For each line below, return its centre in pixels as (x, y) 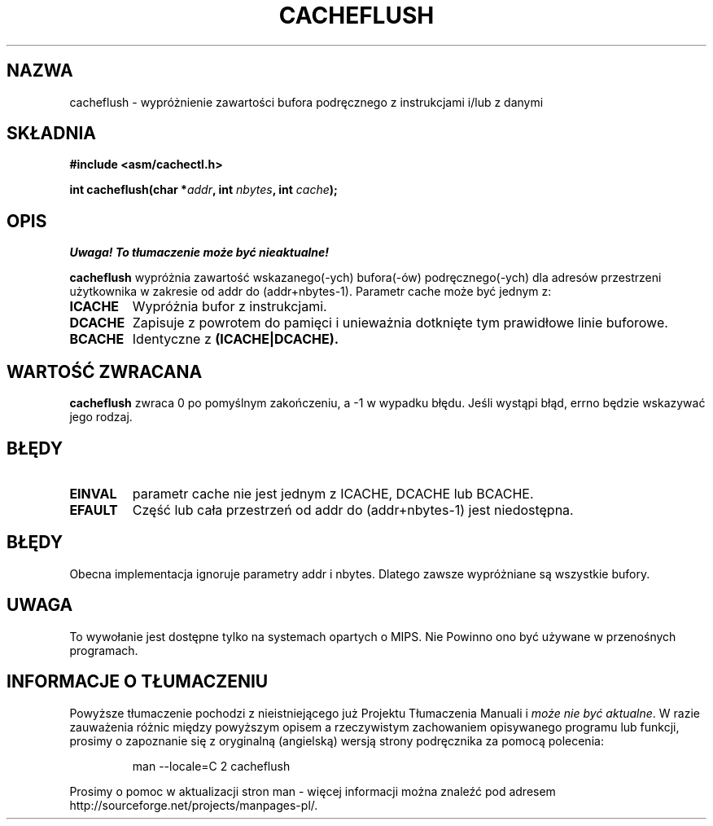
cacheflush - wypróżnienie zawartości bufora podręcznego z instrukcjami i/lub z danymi (306, 102)
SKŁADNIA (51, 134)
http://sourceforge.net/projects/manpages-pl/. (194, 805)
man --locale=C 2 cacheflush (211, 766)
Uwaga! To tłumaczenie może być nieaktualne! (199, 253)
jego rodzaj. (101, 417)
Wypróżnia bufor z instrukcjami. (230, 307)
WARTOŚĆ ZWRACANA (105, 371)
